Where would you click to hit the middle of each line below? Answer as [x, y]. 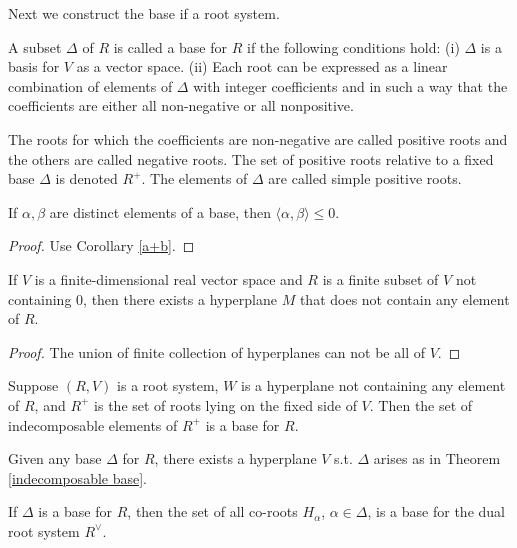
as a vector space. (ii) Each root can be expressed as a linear [262, 66]
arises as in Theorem [437, 458]
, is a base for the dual [436, 511]
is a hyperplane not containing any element [373, 385]
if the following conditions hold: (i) [353, 46]
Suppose [33, 385]
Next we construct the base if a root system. [144, 13]
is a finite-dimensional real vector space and [168, 278]
